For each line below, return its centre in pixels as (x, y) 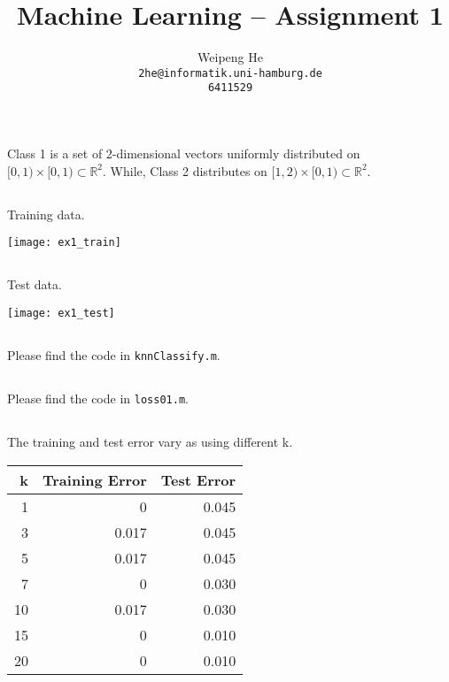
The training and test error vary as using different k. (150, 441)
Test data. (35, 284)
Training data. (46, 214)
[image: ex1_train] (64, 243)
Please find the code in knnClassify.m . (114, 354)
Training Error (95, 479)
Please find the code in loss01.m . (98, 398)
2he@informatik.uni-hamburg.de (230, 73)
